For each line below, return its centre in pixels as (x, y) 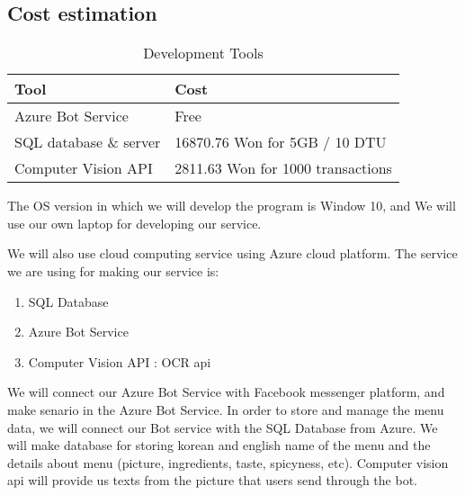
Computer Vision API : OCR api (120, 361)
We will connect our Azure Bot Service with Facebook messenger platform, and (226, 392)
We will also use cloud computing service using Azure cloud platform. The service (232, 253)
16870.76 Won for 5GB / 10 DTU (281, 142)
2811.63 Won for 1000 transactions (283, 168)
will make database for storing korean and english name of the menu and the (219, 445)
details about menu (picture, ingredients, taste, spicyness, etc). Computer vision (228, 462)
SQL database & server (88, 142)
